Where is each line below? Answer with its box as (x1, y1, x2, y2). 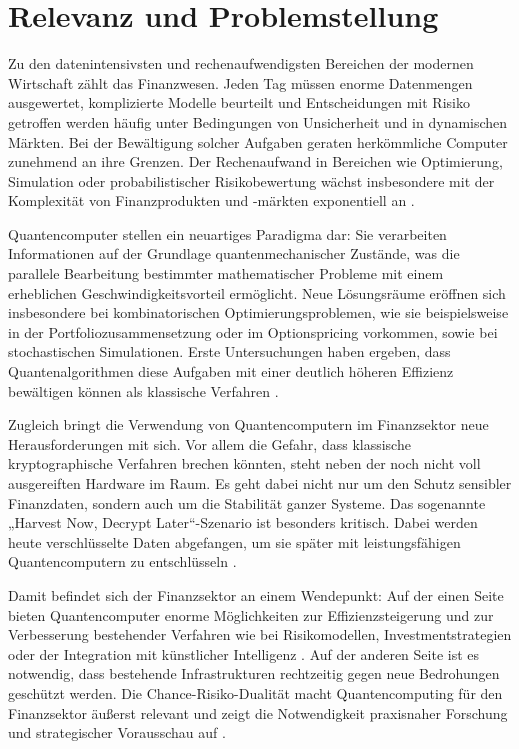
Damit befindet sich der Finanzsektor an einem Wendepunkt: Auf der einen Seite (8, 584, 504, 605)
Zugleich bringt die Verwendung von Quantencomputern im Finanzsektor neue (8, 414, 489, 435)
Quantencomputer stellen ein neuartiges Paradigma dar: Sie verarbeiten (8, 223, 447, 244)
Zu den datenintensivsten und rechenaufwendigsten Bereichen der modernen (8, 53, 474, 74)
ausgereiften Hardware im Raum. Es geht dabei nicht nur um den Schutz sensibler (8, 473, 512, 493)
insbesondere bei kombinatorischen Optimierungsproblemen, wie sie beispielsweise (8, 302, 509, 323)
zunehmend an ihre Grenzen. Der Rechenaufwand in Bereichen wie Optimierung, (8, 151, 503, 172)
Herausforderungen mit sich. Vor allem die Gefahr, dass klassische (8, 433, 411, 454)
